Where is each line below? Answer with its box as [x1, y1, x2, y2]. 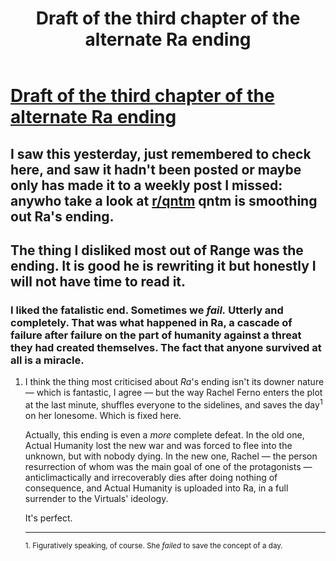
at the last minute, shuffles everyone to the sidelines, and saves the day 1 [24, 397, 323, 411]
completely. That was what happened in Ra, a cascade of [10, 315, 293, 329]
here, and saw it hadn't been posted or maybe [10, 161, 302, 178]
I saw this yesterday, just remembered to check [10, 145, 312, 162]
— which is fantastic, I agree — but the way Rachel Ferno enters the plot [24, 387, 323, 399]
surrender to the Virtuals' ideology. [24, 492, 169, 504]
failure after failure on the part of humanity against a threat [10, 328, 302, 342]
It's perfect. [24, 512, 73, 524]
